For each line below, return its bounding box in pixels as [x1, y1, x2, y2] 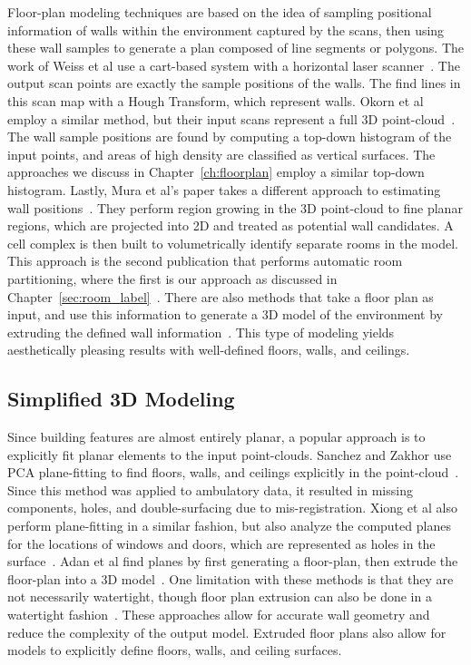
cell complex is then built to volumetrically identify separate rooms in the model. [7, 233, 458, 252]
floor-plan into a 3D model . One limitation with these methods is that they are [7, 569, 454, 588]
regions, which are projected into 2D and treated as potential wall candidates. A [7, 216, 454, 235]
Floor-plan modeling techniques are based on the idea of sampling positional [7, 3, 432, 21]
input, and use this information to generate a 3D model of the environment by [7, 305, 443, 324]
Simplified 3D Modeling [7, 385, 235, 413]
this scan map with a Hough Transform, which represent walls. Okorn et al [7, 91, 424, 110]
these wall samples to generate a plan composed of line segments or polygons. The [7, 38, 464, 57]
